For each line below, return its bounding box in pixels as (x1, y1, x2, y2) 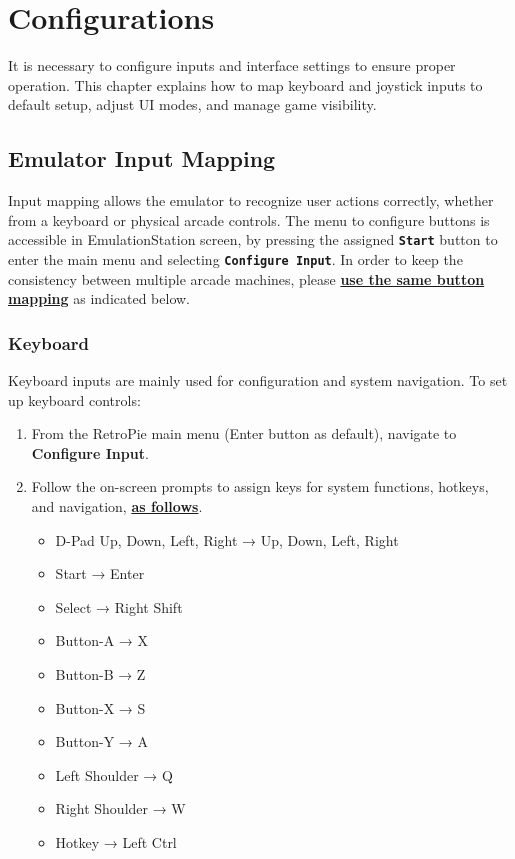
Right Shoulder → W (55, 798, 186, 819)
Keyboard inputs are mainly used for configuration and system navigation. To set (8, 370, 508, 391)
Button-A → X (55, 630, 148, 651)
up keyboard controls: (8, 389, 141, 410)
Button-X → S (55, 697, 146, 718)
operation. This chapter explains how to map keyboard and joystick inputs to (8, 74, 483, 95)
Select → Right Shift (55, 596, 183, 617)
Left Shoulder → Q (55, 764, 173, 785)
